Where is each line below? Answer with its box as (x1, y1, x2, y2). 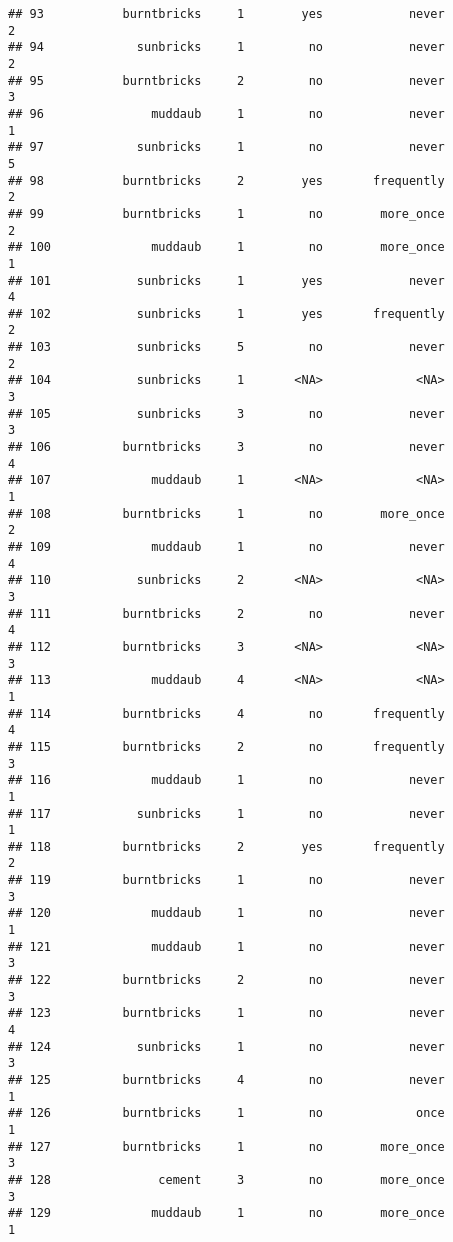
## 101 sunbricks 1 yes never (8, 273, 445, 288)
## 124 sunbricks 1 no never (8, 1039, 445, 1054)
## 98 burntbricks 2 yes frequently (8, 173, 445, 188)
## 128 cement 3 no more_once (8, 1172, 445, 1187)
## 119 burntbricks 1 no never (8, 873, 445, 888)
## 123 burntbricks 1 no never (8, 1006, 445, 1021)
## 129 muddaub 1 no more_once (8, 1206, 445, 1221)
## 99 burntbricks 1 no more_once (8, 206, 445, 221)
